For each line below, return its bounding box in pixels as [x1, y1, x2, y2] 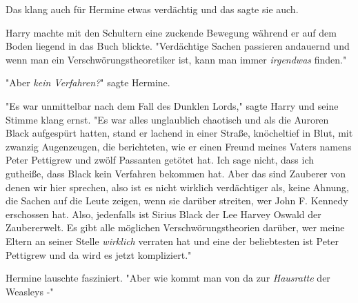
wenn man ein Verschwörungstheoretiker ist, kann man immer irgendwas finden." [6, 52, 347, 66]
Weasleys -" [6, 284, 54, 298]
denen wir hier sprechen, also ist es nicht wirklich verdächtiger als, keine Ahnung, [6, 179, 349, 194]
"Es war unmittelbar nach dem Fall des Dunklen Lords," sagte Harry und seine [6, 98, 339, 113]
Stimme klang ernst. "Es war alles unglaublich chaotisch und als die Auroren [6, 112, 329, 126]
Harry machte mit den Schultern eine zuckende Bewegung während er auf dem [6, 25, 337, 39]
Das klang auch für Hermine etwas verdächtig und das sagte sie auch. [6, 2, 299, 16]
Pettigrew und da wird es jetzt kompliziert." [6, 247, 192, 262]
